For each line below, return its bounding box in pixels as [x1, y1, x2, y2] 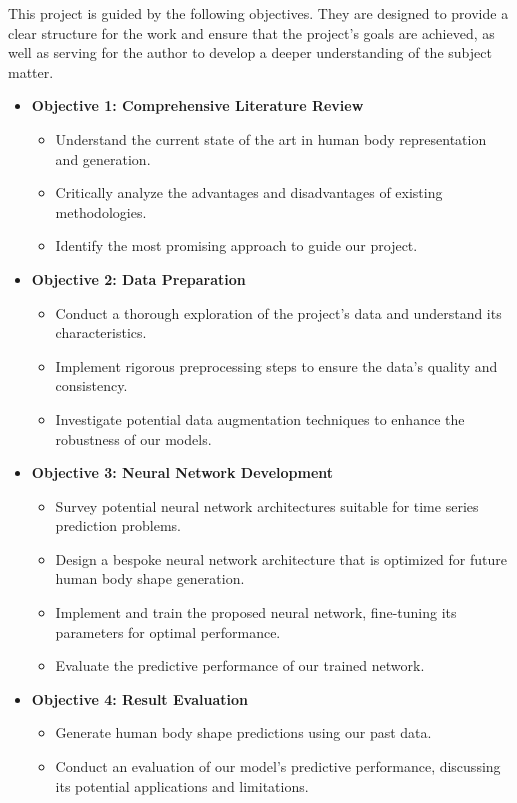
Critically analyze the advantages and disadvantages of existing [55, 182, 443, 203]
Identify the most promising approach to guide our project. [55, 235, 418, 256]
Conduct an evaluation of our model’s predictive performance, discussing [55, 756, 501, 777]
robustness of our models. [55, 428, 212, 449]
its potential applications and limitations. [55, 775, 309, 796]
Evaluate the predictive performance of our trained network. [55, 655, 425, 676]
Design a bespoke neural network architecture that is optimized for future [55, 548, 507, 569]
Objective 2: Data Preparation [31, 268, 246, 289]
